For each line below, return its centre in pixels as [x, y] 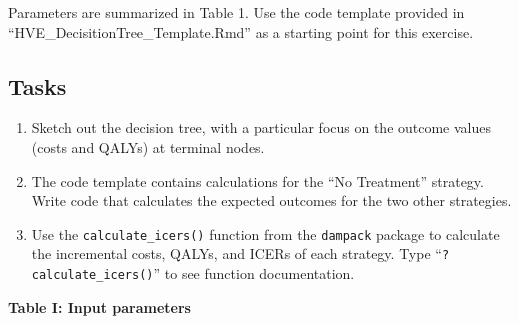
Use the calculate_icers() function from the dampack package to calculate [265, 233]
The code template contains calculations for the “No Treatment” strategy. [257, 180]
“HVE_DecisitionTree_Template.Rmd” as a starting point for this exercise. [241, 31]
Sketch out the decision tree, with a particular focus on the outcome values [261, 127]
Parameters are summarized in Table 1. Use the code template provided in [236, 12]
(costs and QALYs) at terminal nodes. [148, 146]
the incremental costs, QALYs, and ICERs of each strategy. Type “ [236, 253]
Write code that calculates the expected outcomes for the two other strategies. [271, 200]
